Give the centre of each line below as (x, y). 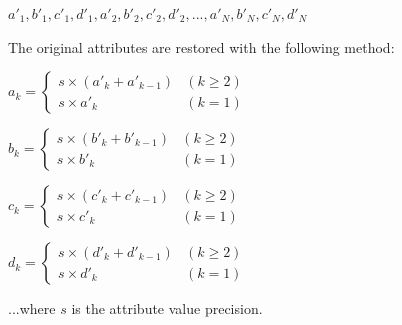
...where (32, 308)
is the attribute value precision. (167, 308)
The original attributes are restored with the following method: (201, 46)
